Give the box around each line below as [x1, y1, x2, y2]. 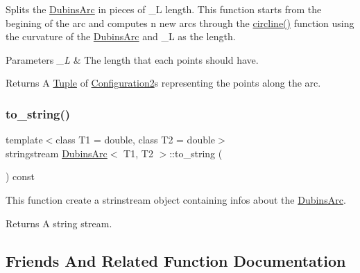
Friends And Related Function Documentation [6, 249, 346, 271]
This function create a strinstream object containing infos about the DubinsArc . [6, 192, 346, 206]
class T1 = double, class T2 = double [55, 132, 216, 147]
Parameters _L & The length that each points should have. [6, 52, 259, 67]
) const [6, 169, 35, 184]
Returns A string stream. [6, 215, 112, 230]
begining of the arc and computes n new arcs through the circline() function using [6, 15, 354, 30]
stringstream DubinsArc [6, 146, 108, 160]
